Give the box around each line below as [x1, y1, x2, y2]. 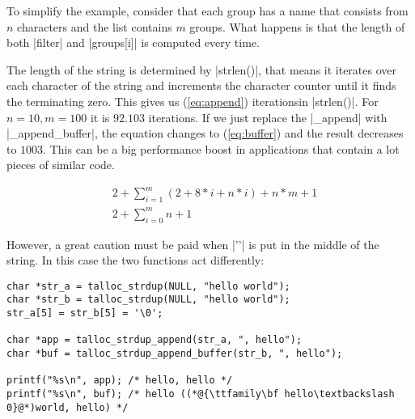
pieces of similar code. [6, 156, 115, 173]
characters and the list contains [17, 18, 172, 35]
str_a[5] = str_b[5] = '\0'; [6, 307, 163, 320]
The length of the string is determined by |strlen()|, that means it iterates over [6, 61, 397, 78]
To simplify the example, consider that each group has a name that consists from [6, 2, 409, 19]
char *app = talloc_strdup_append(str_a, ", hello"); [6, 334, 303, 346]
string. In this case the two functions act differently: [6, 252, 265, 269]
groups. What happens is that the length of [189, 18, 405, 35]
